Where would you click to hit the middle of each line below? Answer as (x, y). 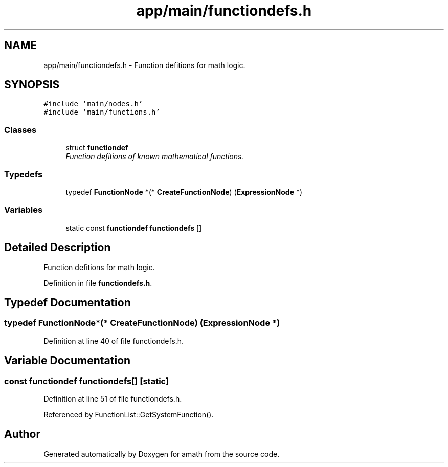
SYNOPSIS (32, 85)
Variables (24, 210)
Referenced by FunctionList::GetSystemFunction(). (129, 414)
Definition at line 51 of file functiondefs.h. (113, 398)
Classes (20, 130)
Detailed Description (58, 248)
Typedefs (24, 174)
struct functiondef (97, 148)
